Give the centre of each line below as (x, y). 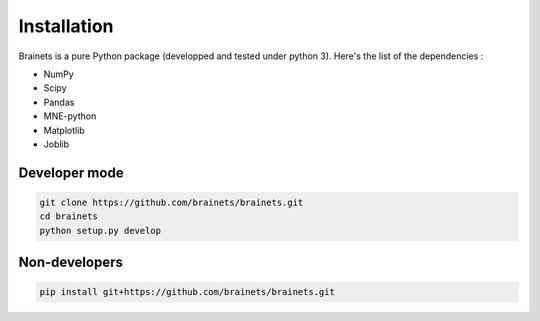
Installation (66, 26)
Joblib (56, 144)
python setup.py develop (100, 230)
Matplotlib (64, 130)
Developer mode (71, 172)
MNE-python (70, 116)
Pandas (59, 102)
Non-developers (71, 262)
